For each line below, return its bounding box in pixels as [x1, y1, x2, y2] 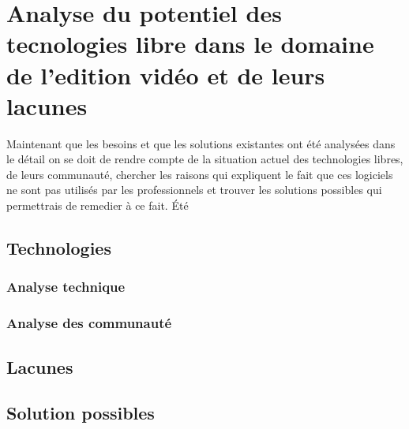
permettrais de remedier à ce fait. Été [6, 197, 189, 214]
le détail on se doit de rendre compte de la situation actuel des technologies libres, [6, 151, 403, 167]
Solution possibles [6, 401, 155, 425]
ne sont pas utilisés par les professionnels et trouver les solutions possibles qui [6, 181, 382, 198]
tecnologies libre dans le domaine [6, 28, 374, 60]
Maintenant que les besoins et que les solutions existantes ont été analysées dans [6, 135, 396, 151]
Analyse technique [6, 277, 126, 297]
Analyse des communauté [6, 313, 172, 333]
